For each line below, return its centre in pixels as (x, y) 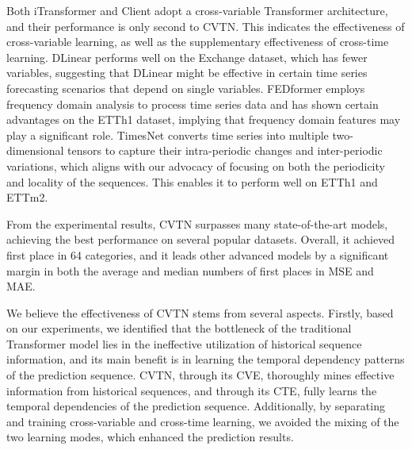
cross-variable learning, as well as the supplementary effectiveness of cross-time (198, 42)
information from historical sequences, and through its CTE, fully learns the (192, 390)
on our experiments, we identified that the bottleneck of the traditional (179, 328)
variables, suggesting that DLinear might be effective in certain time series (187, 73)
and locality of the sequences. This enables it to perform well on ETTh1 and (192, 181)
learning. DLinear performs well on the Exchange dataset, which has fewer (187, 57)
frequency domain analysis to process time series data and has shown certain (193, 104)
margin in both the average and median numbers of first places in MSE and (190, 270)
